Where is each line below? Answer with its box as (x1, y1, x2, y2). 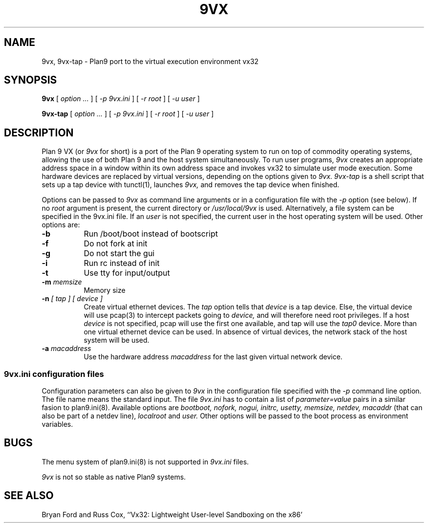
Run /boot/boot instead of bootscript (84, 229, 218, 239)
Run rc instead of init (84, 258, 160, 268)
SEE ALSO (4, 489, 54, 502)
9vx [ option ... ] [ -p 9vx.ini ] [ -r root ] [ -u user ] (42, 94, 200, 103)
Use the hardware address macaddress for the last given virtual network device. (84, 352, 342, 361)
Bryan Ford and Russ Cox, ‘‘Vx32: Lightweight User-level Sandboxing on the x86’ (42, 510, 302, 519)
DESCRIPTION (4, 126, 74, 139)
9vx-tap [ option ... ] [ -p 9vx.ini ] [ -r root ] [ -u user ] (42, 110, 214, 118)
